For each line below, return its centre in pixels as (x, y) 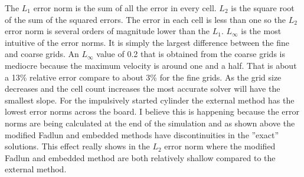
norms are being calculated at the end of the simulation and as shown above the (150, 123)
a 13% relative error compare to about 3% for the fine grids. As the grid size (143, 77)
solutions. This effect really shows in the (77, 146)
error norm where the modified (220, 146)
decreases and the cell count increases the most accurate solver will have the (143, 88)
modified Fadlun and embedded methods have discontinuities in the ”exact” (142, 134)
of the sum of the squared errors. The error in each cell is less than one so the (145, 19)
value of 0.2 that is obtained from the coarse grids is (191, 54)
